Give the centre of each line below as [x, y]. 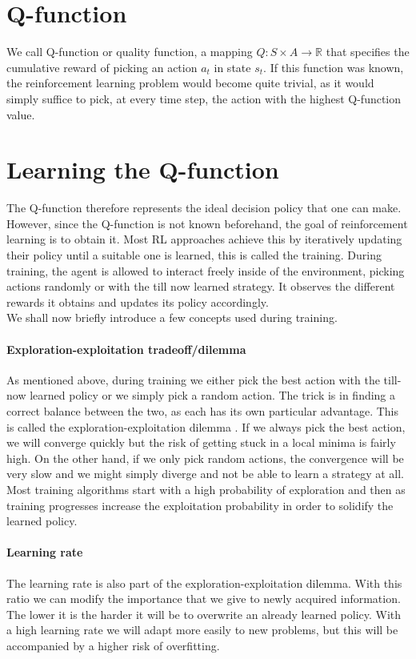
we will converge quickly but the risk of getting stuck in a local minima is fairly [201, 442]
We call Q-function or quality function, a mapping [130, 52]
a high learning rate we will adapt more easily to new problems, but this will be [202, 630]
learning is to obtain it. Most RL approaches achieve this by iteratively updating [204, 239]
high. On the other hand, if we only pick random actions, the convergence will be [205, 458]
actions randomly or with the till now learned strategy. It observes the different [201, 286]
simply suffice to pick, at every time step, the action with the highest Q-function [204, 98]
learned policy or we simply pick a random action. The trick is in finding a [213, 395]
